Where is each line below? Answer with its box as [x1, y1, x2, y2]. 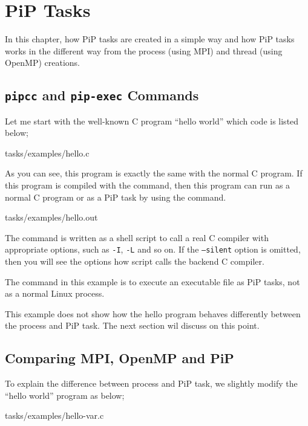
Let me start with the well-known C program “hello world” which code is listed [5, 114, 299, 127]
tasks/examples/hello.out [5, 211, 98, 224]
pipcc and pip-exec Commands [5, 86, 199, 105]
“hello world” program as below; [5, 389, 125, 401]
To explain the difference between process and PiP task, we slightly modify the [5, 377, 298, 390]
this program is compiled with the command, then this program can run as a [5, 179, 290, 192]
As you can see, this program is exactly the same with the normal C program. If [5, 167, 303, 179]
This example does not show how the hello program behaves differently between [5, 307, 301, 320]
